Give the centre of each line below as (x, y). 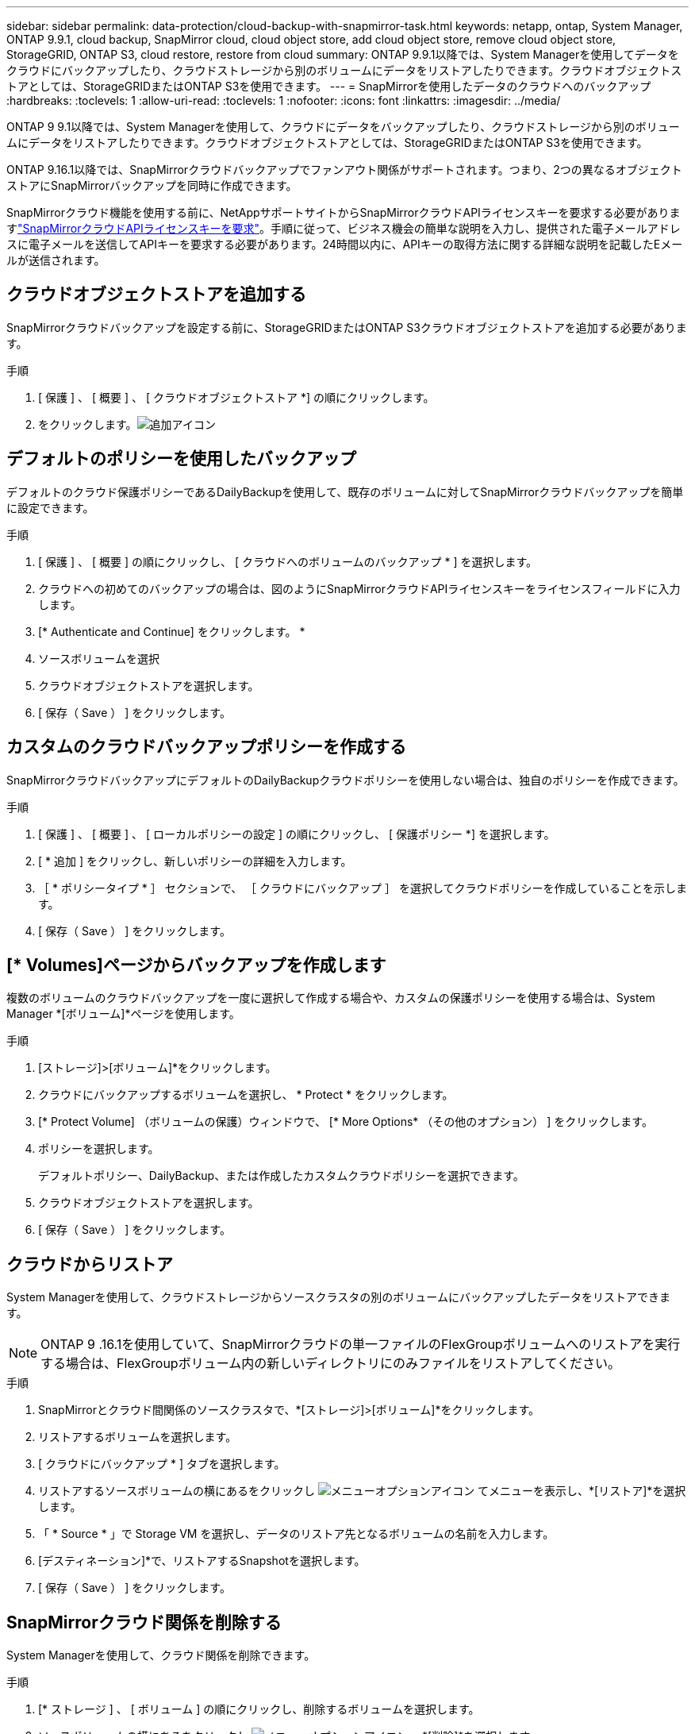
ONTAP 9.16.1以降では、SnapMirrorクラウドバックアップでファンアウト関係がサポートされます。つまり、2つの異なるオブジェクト (344, 170)
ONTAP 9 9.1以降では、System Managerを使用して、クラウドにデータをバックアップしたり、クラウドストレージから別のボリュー (343, 127)
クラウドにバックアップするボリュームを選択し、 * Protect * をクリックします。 (246, 1095)
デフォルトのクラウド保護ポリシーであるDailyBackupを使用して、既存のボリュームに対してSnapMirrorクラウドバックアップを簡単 (345, 491)
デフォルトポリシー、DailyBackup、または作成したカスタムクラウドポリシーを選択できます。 (281, 1176)
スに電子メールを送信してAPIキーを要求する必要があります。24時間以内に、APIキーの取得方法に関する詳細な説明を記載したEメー (345, 244)
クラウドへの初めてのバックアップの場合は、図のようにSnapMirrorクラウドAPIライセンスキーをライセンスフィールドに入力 (359, 588)
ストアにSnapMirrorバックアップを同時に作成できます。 (152, 185)
